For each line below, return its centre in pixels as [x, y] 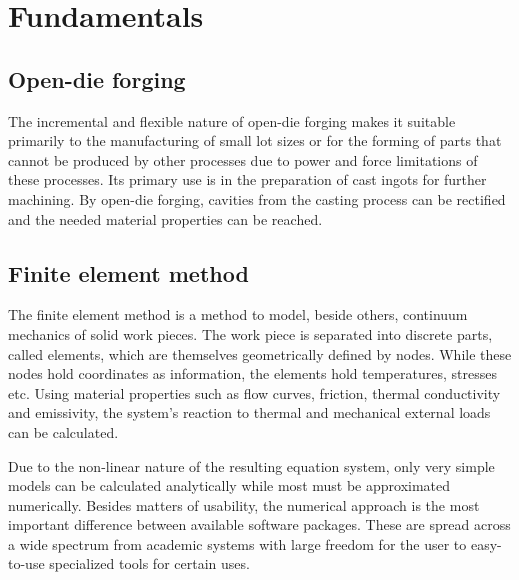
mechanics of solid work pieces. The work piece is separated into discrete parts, [250, 333]
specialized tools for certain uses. [149, 563]
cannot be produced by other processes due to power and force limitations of [243, 159]
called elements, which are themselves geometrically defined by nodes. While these [260, 353]
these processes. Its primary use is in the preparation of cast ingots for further [247, 179]
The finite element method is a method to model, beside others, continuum [238, 314]
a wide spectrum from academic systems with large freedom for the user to [237, 543]
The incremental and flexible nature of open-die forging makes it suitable [232, 120]
